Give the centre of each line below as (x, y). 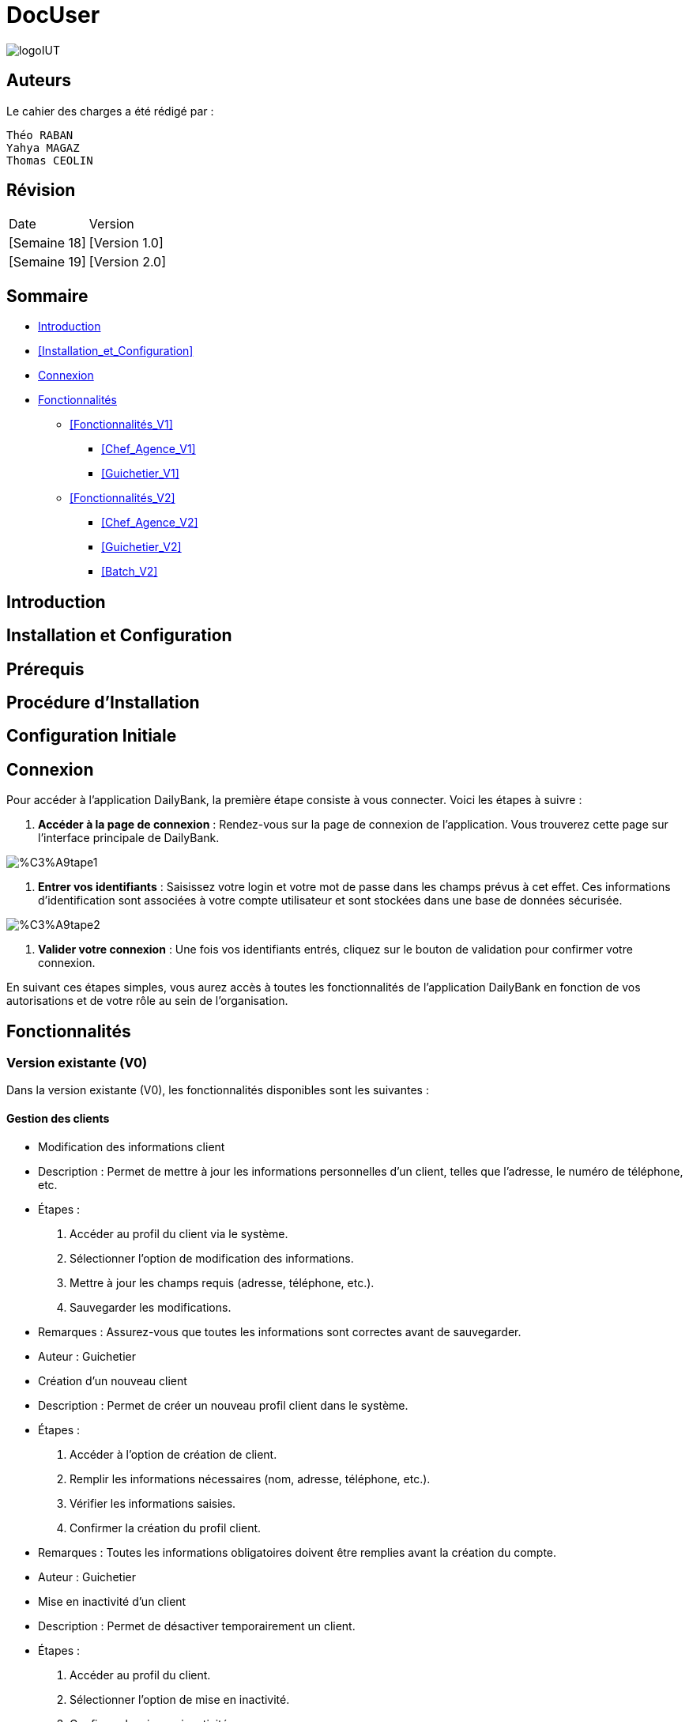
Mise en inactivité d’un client (112, 1601)
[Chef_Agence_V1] (149, 449)
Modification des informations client (132, 1146)
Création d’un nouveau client (113, 1380)
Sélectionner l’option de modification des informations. (212, 1258)
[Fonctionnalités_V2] (122, 498)
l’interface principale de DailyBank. (129, 838)
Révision (41, 191)
